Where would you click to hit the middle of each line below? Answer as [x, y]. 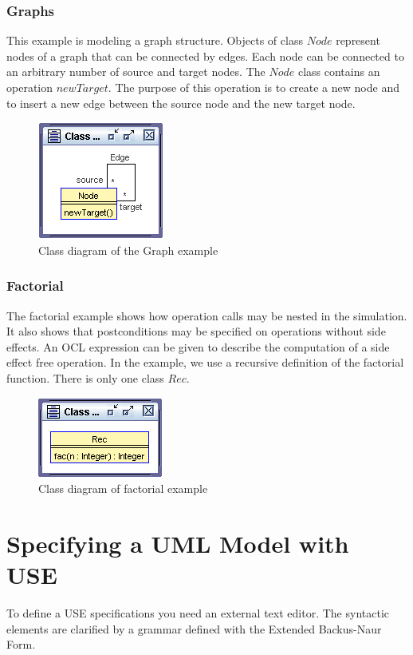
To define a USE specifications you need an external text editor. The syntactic [198, 613]
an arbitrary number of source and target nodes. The [136, 71]
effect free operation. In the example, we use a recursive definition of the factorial [205, 362]
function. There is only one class [85, 377]
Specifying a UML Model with [178, 543]
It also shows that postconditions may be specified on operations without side [196, 331]
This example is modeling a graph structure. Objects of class [155, 40]
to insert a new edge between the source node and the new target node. [181, 103]
